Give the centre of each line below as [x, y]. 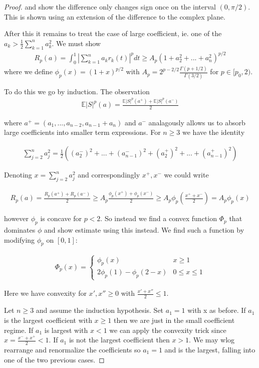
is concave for [61, 218]
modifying [20, 239]
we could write [186, 175]
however [17, 218]
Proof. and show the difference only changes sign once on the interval [110, 7]
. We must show [76, 43]
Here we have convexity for [45, 293]
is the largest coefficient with [48, 320]
